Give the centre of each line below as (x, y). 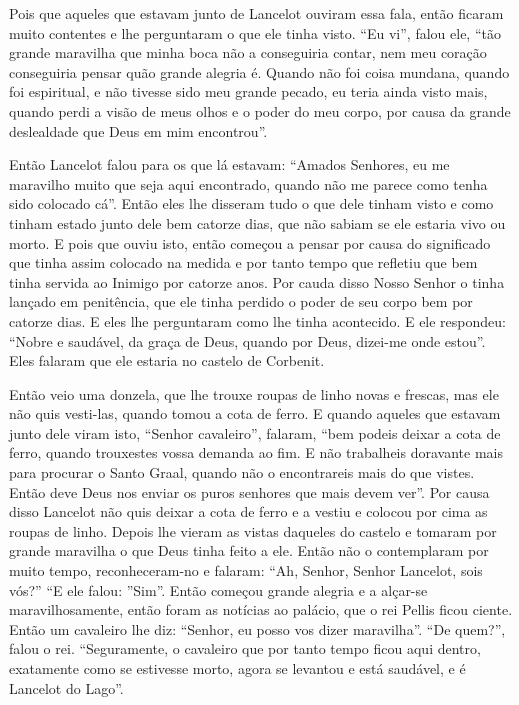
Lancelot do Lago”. (66, 687)
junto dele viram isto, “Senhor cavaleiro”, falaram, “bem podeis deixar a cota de (255, 432)
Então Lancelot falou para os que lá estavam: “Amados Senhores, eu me (229, 164)
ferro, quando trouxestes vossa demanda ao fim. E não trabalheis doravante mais (256, 452)
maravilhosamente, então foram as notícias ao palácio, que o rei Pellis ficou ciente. (261, 609)
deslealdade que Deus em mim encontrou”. (138, 130)
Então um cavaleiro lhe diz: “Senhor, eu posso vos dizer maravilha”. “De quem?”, (257, 628)
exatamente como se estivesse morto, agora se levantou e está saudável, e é (237, 668)
